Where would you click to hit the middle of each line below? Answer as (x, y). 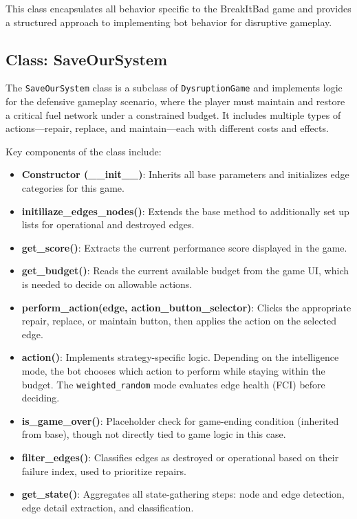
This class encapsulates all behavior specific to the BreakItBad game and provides (178, 8)
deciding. (41, 398)
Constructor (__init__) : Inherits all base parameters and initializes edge (185, 174)
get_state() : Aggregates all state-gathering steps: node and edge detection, (183, 494)
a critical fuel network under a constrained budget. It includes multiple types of (173, 114)
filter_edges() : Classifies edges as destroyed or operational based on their (180, 457)
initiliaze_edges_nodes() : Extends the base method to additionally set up (185, 211)
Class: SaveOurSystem (87, 59)
